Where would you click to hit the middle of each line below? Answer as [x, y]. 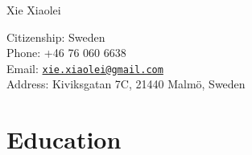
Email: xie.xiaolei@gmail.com [85, 68]
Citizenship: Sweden [56, 37]
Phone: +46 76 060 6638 [66, 53]
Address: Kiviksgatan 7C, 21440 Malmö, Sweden [126, 84]
